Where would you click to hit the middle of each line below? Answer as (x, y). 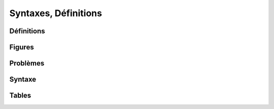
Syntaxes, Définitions (56, 13)
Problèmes (27, 63)
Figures (22, 47)
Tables (20, 96)
